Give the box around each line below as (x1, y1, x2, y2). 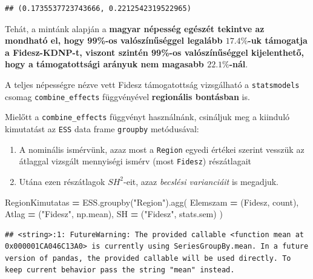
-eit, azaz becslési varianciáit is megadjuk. (124, 175, 279, 187)
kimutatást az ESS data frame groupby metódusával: (5, 122, 199, 135)
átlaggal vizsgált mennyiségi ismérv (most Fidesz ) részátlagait (19, 155, 252, 167)
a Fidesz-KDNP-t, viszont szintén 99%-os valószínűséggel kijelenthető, (5, 45, 305, 58)
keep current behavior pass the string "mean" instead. (5, 266, 235, 275)
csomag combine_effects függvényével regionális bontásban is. (5, 90, 250, 103)
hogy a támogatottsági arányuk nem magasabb (5, 58, 204, 70)
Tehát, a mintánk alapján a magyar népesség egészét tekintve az (5, 22, 265, 35)
